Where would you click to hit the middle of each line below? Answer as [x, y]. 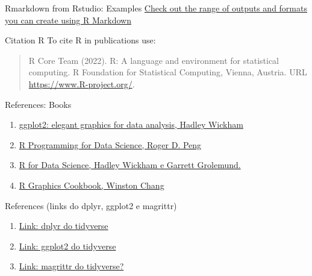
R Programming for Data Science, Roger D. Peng [110, 144]
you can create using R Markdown [68, 20]
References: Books [38, 104]
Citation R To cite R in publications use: [80, 40]
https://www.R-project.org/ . [82, 83]
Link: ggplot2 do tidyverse [67, 246]
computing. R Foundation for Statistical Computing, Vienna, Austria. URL [168, 72]
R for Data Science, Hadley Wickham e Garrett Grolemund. [130, 165]
